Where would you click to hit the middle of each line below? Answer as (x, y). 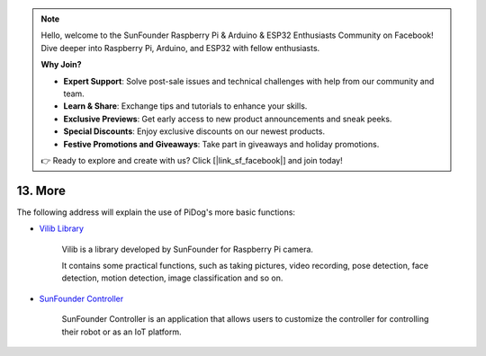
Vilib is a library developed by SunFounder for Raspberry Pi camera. (188, 249)
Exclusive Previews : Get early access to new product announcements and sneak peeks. (228, 119)
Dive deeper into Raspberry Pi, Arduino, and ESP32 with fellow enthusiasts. (180, 48)
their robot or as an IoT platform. (121, 332)
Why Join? (61, 65)
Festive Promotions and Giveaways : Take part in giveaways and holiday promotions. (221, 144)
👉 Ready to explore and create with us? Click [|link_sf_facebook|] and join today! (192, 160)
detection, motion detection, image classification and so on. (172, 278)
